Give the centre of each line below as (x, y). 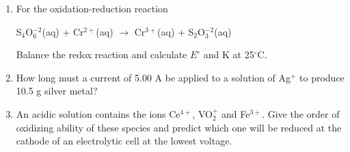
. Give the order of (301, 113)
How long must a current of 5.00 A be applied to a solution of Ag (153, 77)
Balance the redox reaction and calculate (102, 54)
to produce (322, 77)
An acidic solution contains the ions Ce (98, 113)
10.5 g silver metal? (57, 91)
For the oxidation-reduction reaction (92, 8)
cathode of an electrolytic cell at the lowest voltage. (124, 141)
